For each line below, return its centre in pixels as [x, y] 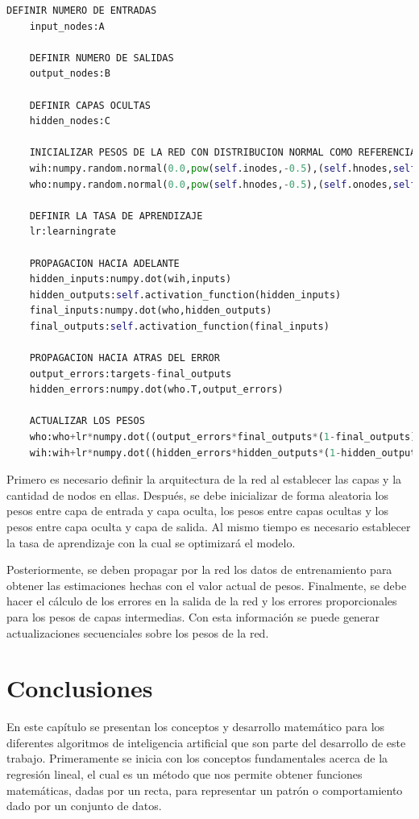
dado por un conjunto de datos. [84, 806]
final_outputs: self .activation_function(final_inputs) [179, 326]
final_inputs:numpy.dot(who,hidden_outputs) [151, 311]
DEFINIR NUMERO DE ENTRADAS [82, 10]
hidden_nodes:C [70, 121]
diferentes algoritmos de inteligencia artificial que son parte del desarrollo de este [206, 742]
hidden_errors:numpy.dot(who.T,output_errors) [156, 390]
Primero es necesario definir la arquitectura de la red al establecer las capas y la [204, 479]
